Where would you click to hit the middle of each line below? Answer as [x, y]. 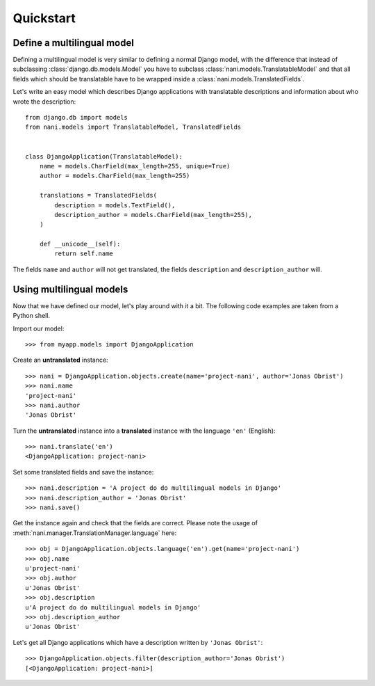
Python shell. [32, 316]
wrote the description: [44, 102]
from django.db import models [77, 118]
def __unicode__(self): [80, 244]
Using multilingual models [70, 289]
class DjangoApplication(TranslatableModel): [104, 156]
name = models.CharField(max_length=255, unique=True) [135, 166]
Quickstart [44, 18]
